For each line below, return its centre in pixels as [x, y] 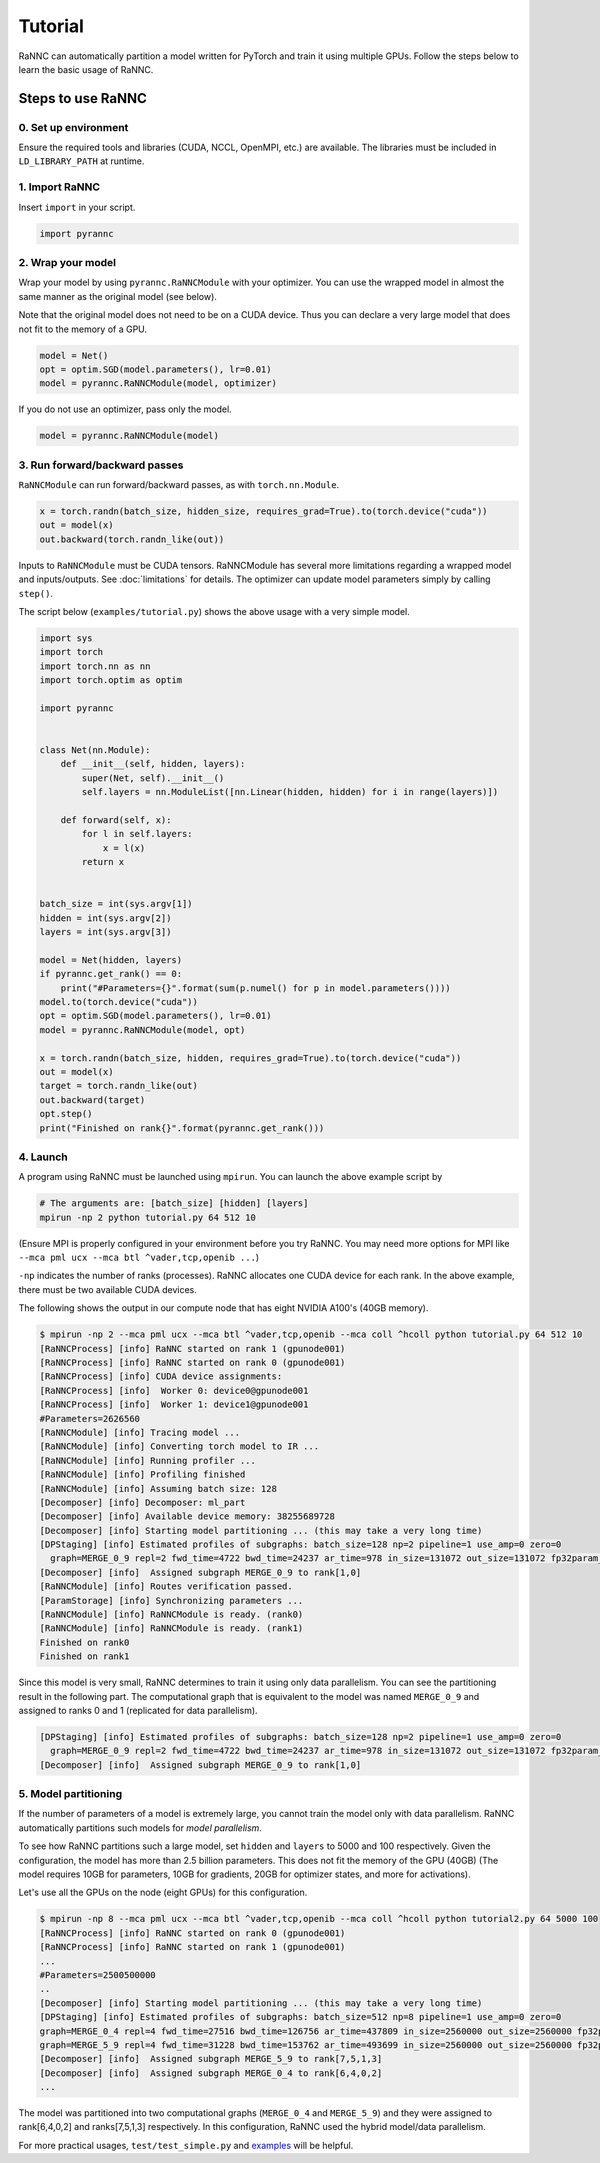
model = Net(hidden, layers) [111, 959]
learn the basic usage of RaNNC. [86, 69]
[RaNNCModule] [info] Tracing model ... [139, 1432]
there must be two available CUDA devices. [107, 1289]
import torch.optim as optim [111, 680]
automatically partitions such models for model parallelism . [140, 1827]
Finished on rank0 [84, 1642]
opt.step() [66, 1114]
